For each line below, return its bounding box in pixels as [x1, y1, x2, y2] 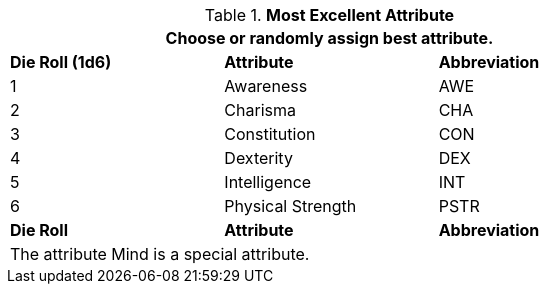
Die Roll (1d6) [10, 52, 112, 72]
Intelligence [224, 172, 312, 192]
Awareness [224, 76, 308, 96]
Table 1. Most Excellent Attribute [204, 5, 455, 25]
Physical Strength [224, 196, 357, 216]
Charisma [224, 100, 296, 120]
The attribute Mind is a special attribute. [10, 244, 310, 264]
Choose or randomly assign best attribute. [165, 28, 494, 48]
